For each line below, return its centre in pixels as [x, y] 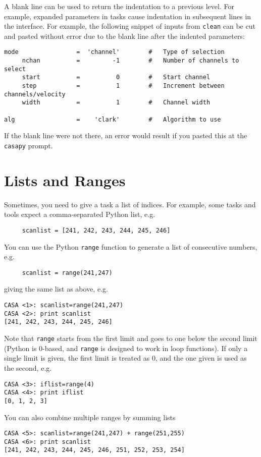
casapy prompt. [29, 145]
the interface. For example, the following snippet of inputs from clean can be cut [130, 26]
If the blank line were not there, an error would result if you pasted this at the [126, 135]
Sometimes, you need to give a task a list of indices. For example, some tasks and [130, 204]
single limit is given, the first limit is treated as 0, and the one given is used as [125, 358]
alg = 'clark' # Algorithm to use [113, 119]
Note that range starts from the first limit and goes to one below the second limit [131, 338]
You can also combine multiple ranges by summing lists [90, 417]
